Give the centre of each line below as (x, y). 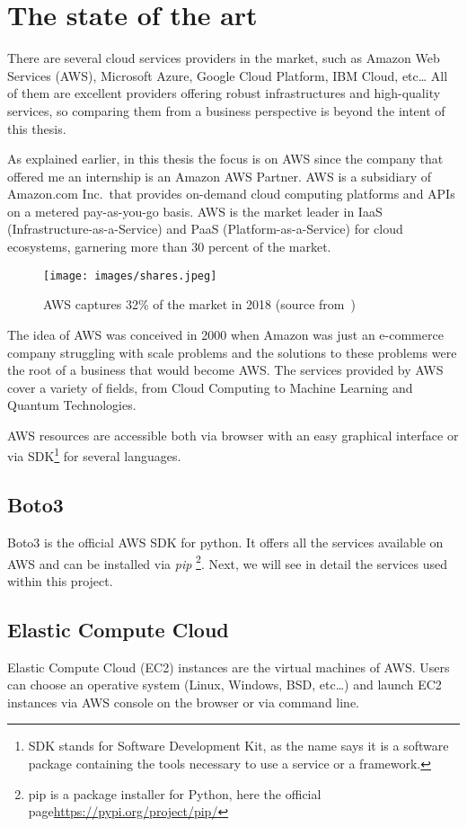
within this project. (60, 580)
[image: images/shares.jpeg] (130, 276)
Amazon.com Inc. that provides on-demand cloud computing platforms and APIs (231, 194)
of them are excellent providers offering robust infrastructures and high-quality (224, 93)
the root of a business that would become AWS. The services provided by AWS (225, 370)
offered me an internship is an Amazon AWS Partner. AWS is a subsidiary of (220, 176)
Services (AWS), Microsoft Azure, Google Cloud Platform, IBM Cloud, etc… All (228, 75)
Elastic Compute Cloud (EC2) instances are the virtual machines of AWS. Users (229, 667)
